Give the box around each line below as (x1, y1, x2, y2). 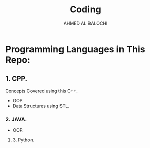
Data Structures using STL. (12, 103, 70, 109)
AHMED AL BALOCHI (63, 20, 108, 26)
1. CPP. (5, 75, 28, 83)
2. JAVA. (5, 116, 27, 123)
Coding (69, 4, 102, 15)
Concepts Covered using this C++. (5, 88, 78, 94)
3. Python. (12, 137, 35, 143)
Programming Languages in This (5, 43, 146, 55)
